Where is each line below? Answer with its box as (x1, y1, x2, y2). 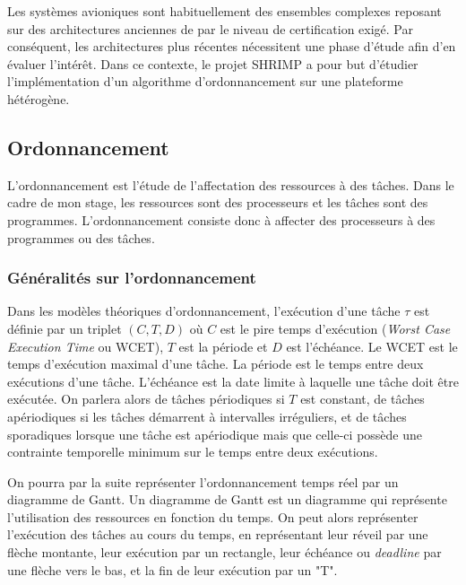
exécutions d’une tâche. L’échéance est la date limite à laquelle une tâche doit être (7, 371, 459, 390)
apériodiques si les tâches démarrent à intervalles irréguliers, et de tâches (7, 406, 407, 425)
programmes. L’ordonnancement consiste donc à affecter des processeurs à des (7, 210, 436, 229)
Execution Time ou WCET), (7, 336, 164, 355)
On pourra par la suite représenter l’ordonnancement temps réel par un (7, 472, 399, 491)
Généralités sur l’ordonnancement (7, 266, 256, 289)
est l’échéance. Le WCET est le (286, 336, 458, 355)
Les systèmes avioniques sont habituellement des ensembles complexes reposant (7, 2, 442, 20)
